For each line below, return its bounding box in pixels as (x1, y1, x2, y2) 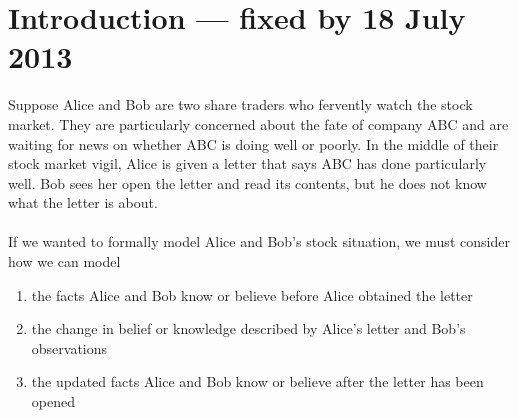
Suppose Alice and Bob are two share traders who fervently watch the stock (8, 94, 473, 115)
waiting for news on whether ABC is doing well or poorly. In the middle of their (8, 133, 499, 154)
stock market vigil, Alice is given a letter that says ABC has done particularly (8, 153, 487, 174)
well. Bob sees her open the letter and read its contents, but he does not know (8, 172, 487, 193)
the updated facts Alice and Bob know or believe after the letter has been (31, 371, 484, 392)
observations (31, 337, 108, 358)
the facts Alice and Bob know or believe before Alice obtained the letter (31, 284, 473, 305)
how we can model (8, 251, 121, 272)
